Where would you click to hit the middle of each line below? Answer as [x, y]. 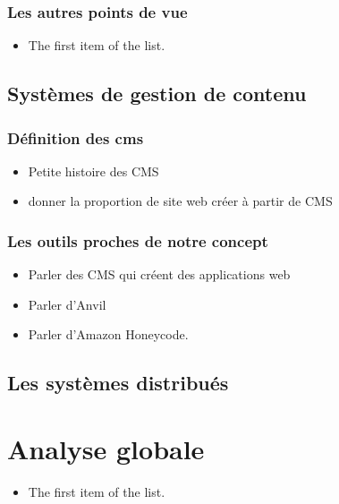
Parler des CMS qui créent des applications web [159, 274]
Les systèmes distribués [118, 383]
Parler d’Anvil [67, 304]
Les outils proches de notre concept [138, 240]
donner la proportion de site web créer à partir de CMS [180, 201]
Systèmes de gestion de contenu [157, 94]
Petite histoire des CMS [93, 171]
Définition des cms [76, 137]
